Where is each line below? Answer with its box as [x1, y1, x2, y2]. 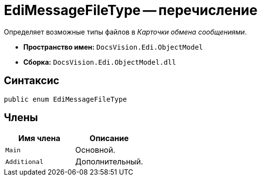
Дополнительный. [75, 157, 143, 167]
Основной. [75, 145, 116, 155]
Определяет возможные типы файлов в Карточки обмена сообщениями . [4, 27, 247, 36]
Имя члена [18, 133, 60, 144]
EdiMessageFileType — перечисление [4, 2, 258, 18]
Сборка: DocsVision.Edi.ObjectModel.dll [23, 57, 176, 66]
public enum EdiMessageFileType [4, 95, 127, 103]
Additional [5, 158, 44, 165]
